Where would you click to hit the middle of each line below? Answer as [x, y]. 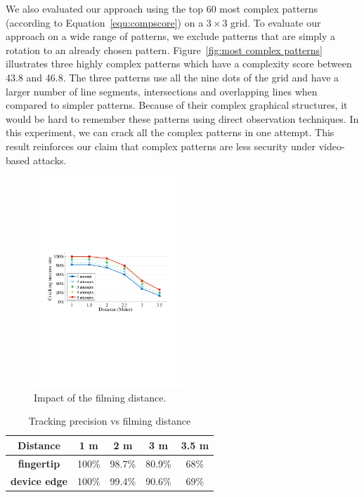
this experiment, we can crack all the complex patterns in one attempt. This [170, 132]
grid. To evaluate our [276, 22]
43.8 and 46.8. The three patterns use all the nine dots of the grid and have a [173, 77]
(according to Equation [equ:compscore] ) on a [105, 22]
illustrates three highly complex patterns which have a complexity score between [179, 64]
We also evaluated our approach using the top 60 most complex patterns [162, 8]
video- [332, 146]
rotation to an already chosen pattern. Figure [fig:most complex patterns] [164, 49]
